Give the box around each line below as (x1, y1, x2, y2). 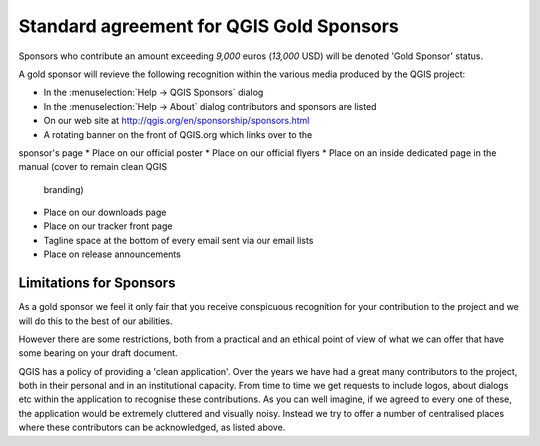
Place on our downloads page (43, 206, 167, 219)
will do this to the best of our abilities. (18, 315, 173, 327)
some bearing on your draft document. (18, 347, 179, 359)
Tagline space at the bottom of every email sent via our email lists (43, 234, 314, 246)
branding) (43, 183, 84, 195)
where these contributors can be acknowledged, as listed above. (18, 421, 286, 434)
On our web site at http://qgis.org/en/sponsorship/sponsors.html (43, 115, 310, 127)
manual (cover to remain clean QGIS (18, 161, 168, 173)
